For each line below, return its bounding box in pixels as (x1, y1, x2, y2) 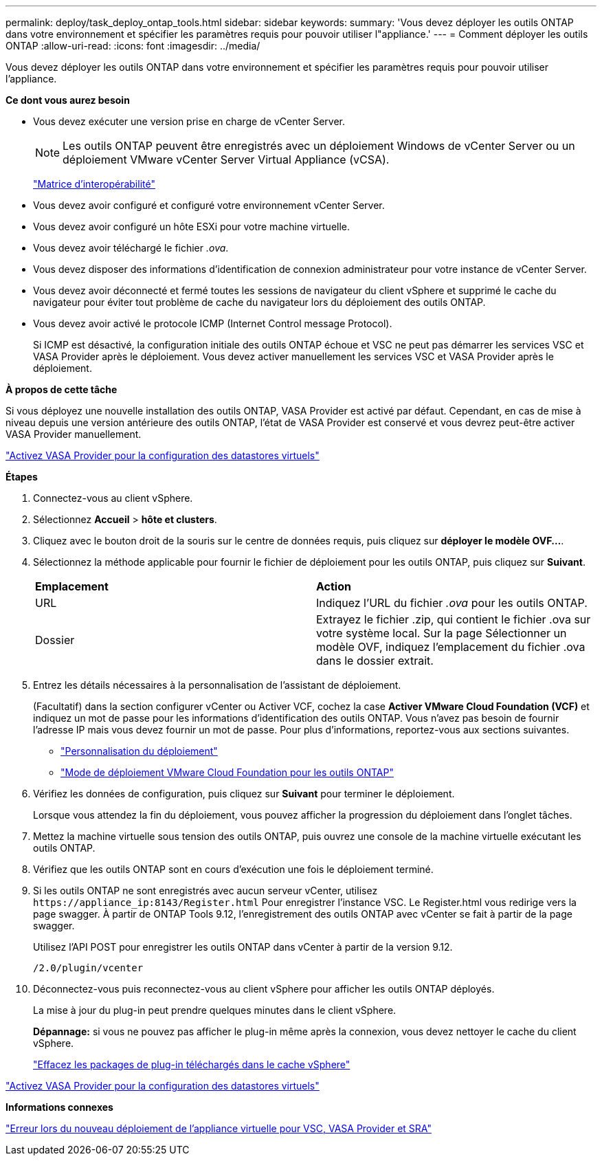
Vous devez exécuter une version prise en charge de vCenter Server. (33, 115, 346, 127)
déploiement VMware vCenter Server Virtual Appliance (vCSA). (63, 153, 390, 166)
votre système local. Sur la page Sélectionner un (316, 626, 567, 640)
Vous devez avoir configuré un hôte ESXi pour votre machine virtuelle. (33, 221, 350, 232)
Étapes (5, 471, 38, 483)
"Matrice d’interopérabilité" (33, 178, 155, 190)
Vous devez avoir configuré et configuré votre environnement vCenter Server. (33, 199, 385, 211)
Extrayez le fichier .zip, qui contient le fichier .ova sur (316, 612, 591, 626)
